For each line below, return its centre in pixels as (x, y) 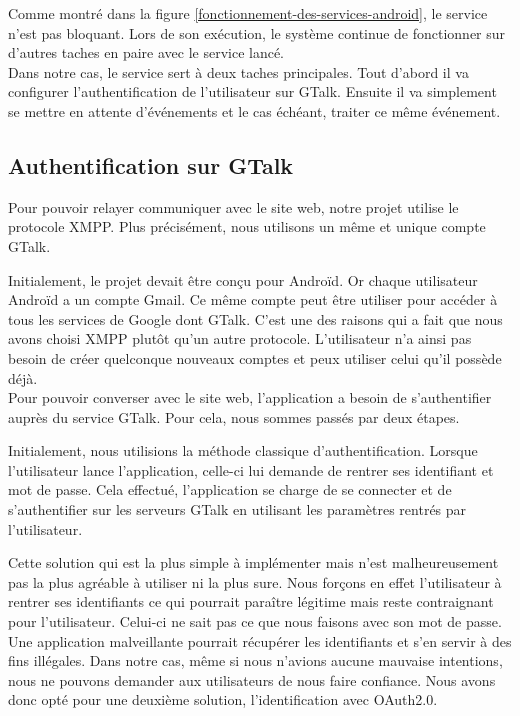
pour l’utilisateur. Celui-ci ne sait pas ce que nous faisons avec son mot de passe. (255, 621)
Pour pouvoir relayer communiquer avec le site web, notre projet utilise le (233, 206)
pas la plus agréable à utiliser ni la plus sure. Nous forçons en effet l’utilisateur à (255, 581)
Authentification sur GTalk (151, 164)
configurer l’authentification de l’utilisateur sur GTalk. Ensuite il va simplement (252, 91)
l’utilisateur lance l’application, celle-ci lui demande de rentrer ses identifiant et (251, 469)
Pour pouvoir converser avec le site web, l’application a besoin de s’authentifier (250, 397)
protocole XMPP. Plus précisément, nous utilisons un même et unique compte (247, 226)
